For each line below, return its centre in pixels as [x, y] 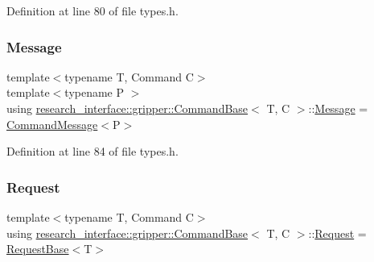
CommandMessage [52, 124]
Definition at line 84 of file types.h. [92, 151]
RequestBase [38, 249]
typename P [95, 92]
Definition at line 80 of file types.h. [92, 10]
